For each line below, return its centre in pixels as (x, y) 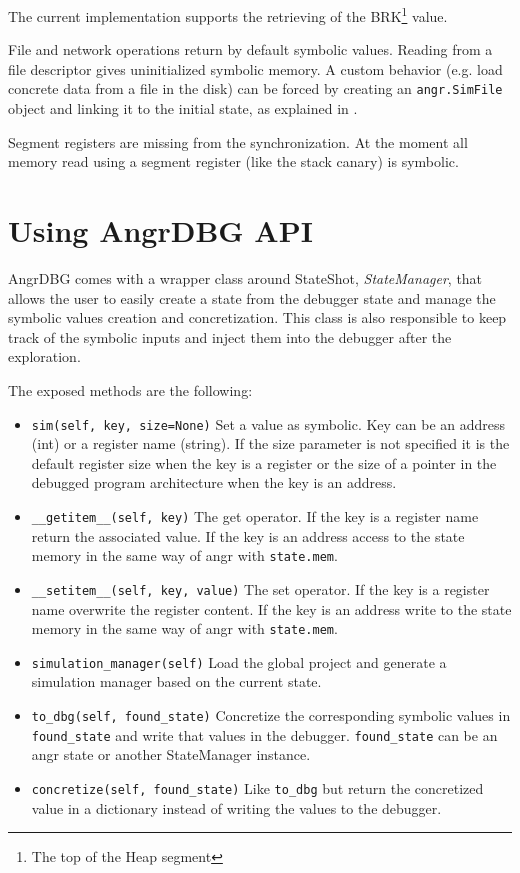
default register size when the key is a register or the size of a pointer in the (264, 462)
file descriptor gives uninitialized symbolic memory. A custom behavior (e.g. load (255, 68)
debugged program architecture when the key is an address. (214, 482)
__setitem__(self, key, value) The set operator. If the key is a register (260, 588)
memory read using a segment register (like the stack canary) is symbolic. (233, 161)
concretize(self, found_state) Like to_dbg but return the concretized (257, 787)
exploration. (44, 356)
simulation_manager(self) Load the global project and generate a (239, 661)
